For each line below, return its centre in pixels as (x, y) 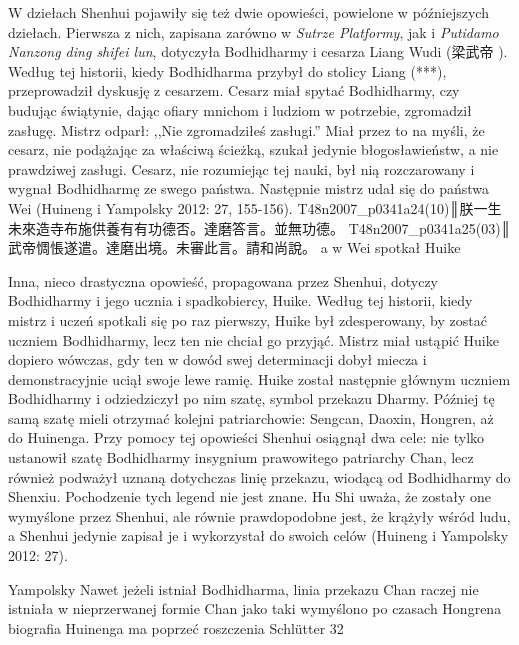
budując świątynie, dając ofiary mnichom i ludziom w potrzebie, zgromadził (240, 109)
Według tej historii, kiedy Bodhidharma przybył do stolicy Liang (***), (227, 70)
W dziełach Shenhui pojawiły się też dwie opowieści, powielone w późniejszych (248, 12)
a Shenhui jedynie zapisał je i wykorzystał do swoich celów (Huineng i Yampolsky (258, 535)
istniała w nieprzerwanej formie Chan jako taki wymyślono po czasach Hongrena (255, 608)
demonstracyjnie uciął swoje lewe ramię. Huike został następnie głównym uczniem (259, 378)
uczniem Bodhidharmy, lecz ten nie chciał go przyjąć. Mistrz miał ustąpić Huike (253, 339)
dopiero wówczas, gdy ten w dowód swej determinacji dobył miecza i (217, 359)
